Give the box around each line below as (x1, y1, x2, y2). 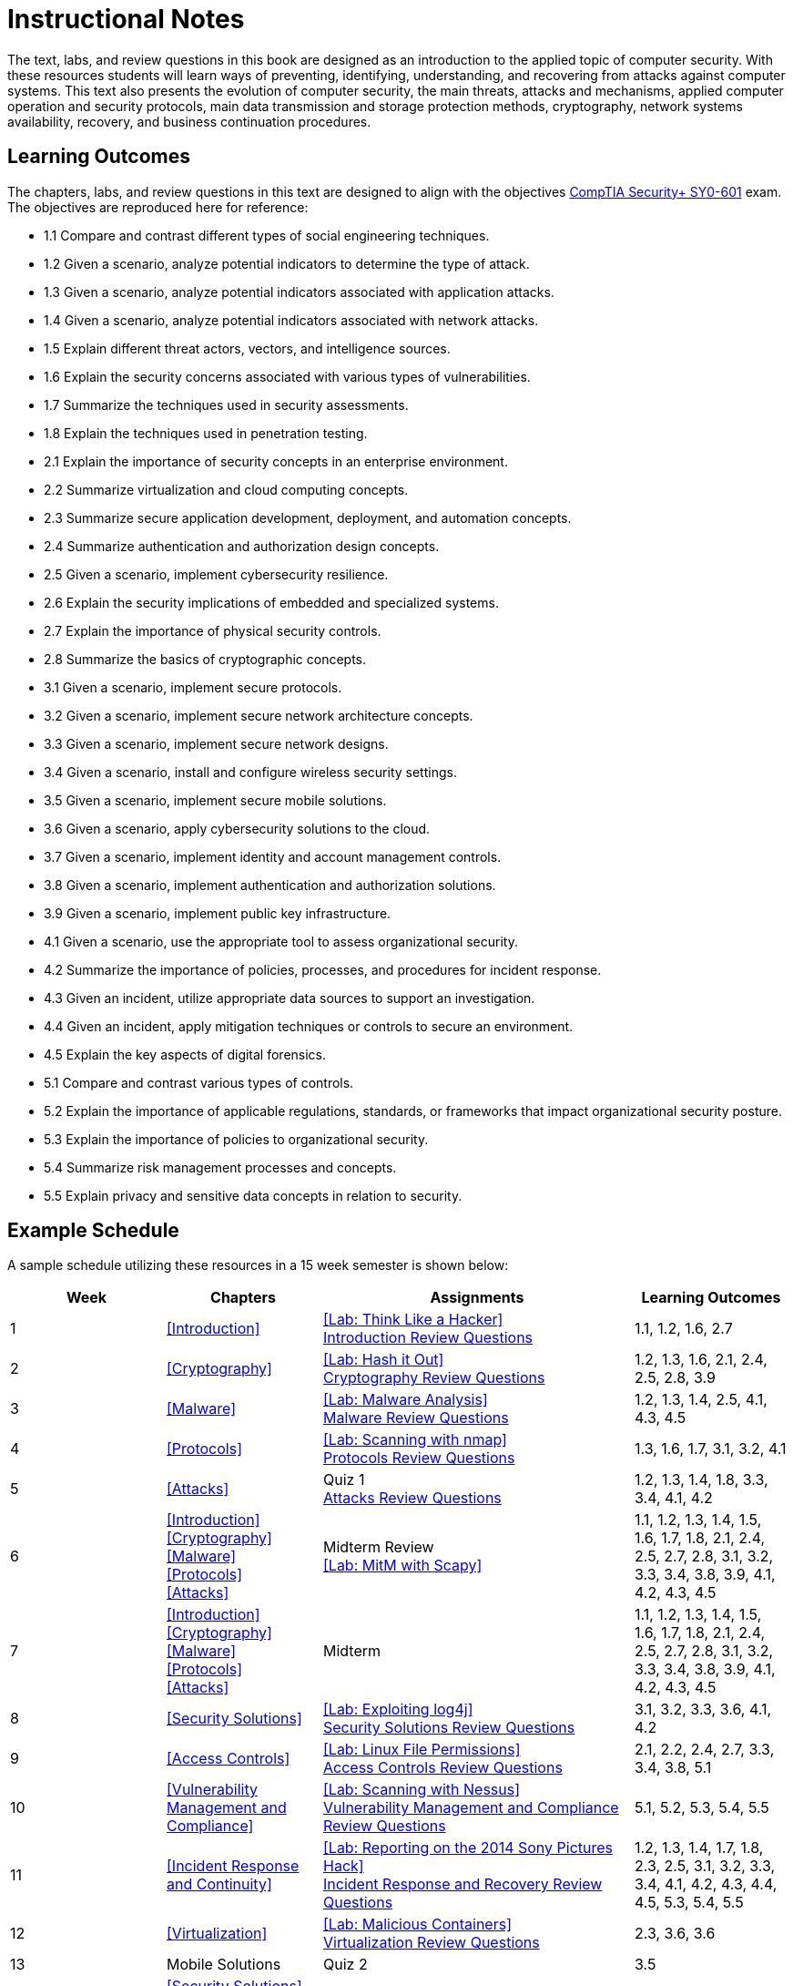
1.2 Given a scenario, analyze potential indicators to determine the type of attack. (44, 255, 530, 271)
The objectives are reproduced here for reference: (7, 199, 309, 215)
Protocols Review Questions (323, 1449, 515, 1468)
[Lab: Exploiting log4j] (323, 1700, 473, 1719)
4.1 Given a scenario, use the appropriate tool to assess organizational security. (44, 933, 518, 949)
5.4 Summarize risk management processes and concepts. (44, 1159, 397, 1175)
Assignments (430, 1288, 524, 1307)
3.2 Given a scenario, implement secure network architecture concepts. (44, 707, 473, 723)
